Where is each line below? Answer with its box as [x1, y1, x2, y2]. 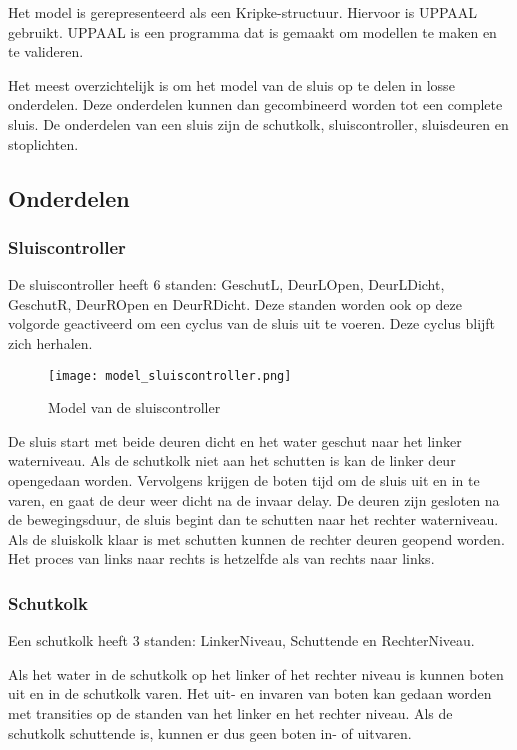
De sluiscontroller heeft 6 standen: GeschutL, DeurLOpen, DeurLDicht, [8, 274, 445, 295]
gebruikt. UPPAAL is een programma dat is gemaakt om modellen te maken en [8, 21, 497, 42]
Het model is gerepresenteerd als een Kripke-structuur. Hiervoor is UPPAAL [8, 2, 478, 22]
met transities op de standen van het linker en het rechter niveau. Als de [8, 702, 453, 723]
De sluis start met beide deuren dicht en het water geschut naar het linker [8, 430, 462, 451]
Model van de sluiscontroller [48, 397, 221, 418]
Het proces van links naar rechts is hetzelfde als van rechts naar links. [8, 548, 435, 569]
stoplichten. [8, 133, 79, 154]
